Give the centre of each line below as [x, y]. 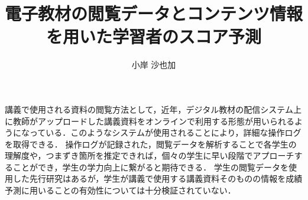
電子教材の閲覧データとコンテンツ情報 [154, 13]
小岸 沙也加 [154, 65]
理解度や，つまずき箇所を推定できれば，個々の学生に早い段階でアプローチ [150, 155]
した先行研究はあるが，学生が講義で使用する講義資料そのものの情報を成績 [158, 178]
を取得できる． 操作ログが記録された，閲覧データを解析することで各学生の [151, 144]
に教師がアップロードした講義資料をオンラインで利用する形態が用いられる [150, 121]
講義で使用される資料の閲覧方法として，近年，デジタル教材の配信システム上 [153, 109]
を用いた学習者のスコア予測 [153, 36]
